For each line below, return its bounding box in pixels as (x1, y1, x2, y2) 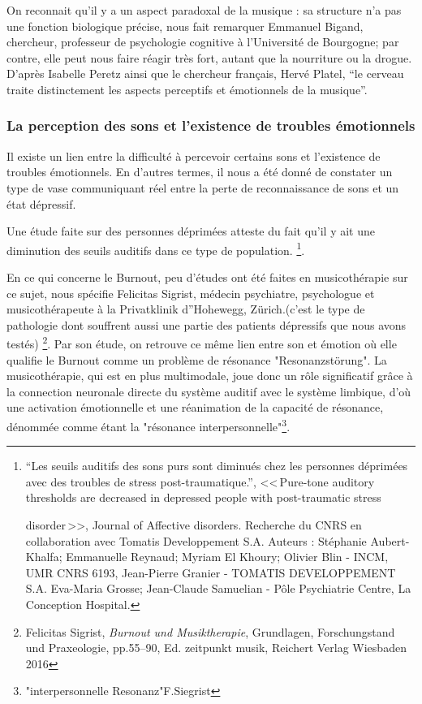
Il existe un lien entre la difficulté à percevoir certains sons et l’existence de (6, 147, 381, 164)
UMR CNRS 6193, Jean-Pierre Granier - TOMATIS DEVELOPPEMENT (25, 564, 396, 581)
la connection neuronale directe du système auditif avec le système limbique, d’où (6, 382, 411, 400)
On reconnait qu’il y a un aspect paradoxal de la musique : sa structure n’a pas (6, 2, 402, 18)
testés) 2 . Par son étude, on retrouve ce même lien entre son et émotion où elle (6, 333, 397, 352)
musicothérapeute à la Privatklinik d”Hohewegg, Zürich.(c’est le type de (6, 300, 365, 317)
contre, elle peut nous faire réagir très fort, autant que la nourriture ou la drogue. (6, 49, 412, 66)
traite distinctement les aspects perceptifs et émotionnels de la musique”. (6, 80, 368, 97)
